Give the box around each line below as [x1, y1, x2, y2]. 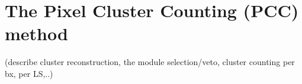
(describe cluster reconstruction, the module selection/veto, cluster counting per [5, 56, 295, 68]
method [5, 21, 68, 46]
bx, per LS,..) [5, 67, 53, 79]
